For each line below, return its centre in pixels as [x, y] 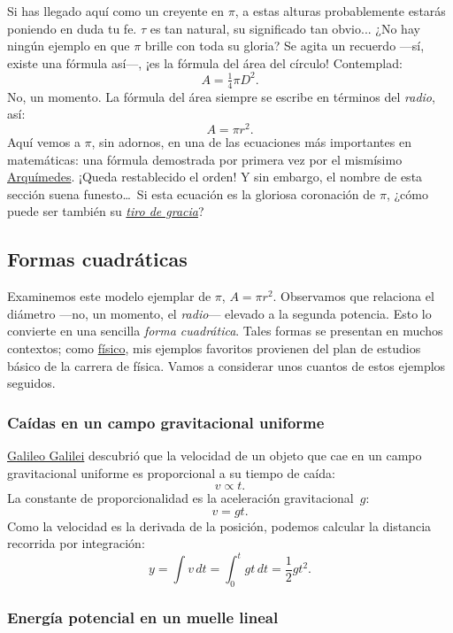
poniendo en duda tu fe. [72, 28]
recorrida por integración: [76, 543]
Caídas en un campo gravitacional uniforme [166, 422]
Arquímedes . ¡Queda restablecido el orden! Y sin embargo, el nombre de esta [215, 177]
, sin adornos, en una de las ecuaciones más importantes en [251, 141]
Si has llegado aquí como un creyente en [116, 11]
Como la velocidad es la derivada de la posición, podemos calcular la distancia [219, 525]
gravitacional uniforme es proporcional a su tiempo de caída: [171, 472]
